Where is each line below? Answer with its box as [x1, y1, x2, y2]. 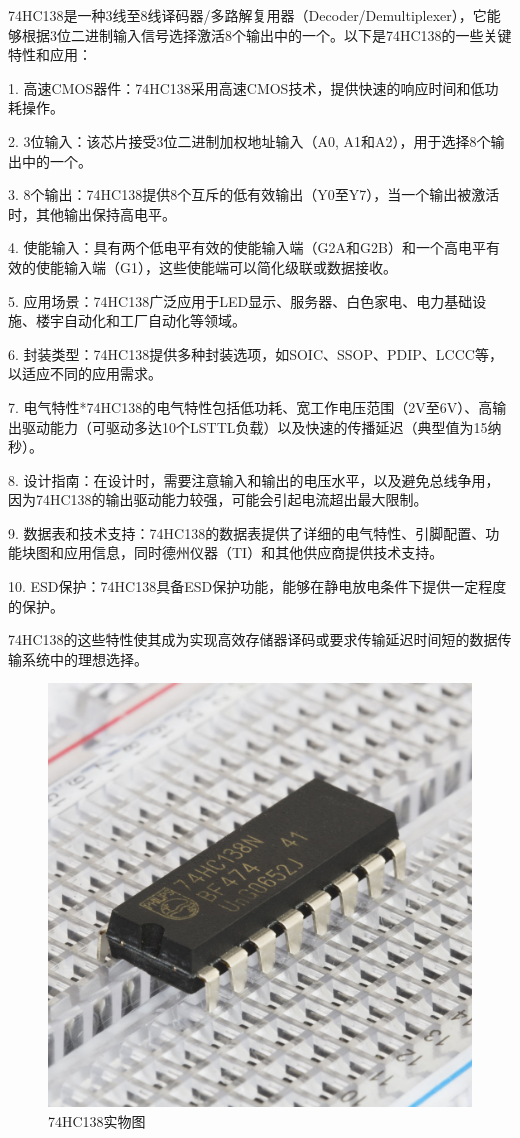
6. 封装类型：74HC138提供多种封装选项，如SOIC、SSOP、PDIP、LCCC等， [8, 343, 503, 364]
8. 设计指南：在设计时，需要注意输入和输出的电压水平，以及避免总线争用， [8, 469, 500, 490]
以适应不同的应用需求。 [8, 363, 162, 384]
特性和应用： [8, 44, 92, 65]
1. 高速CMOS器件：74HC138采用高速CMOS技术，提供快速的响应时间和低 [8, 77, 485, 98]
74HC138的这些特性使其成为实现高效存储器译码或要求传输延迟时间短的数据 [8, 629, 498, 650]
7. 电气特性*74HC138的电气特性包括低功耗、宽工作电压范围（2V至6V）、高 [8, 396, 493, 417]
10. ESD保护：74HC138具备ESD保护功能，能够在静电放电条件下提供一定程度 [8, 576, 507, 597]
